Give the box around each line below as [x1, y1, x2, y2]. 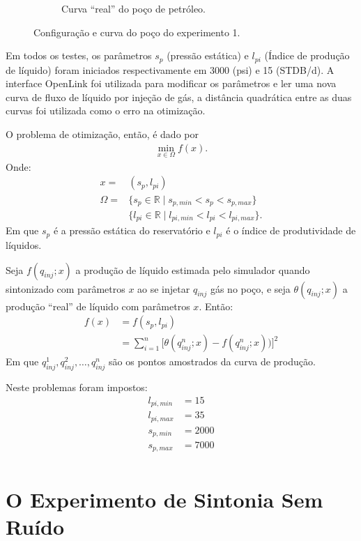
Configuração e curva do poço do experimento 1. [33, 24, 240, 39]
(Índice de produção [264, 48, 350, 63]
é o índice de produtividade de [226, 223, 356, 238]
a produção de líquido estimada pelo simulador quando [75, 262, 310, 277]
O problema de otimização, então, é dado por [6, 127, 199, 142]
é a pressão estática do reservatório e [53, 223, 210, 238]
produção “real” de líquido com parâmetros [6, 298, 190, 313]
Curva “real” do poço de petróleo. [61, 1, 206, 15]
